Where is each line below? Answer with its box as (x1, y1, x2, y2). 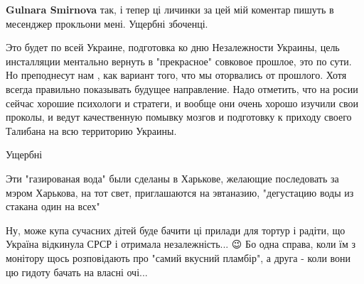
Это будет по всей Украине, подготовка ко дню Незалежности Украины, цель (6, 40, 340, 55)
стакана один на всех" (6, 199, 100, 214)
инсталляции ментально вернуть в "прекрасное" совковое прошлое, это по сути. (6, 53, 352, 68)
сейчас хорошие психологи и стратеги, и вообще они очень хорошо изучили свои (6, 95, 358, 110)
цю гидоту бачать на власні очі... (6, 264, 148, 279)
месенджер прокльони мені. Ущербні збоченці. (6, 16, 208, 31)
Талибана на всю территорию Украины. (6, 123, 177, 138)
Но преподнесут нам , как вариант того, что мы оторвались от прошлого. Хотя (6, 67, 347, 82)
